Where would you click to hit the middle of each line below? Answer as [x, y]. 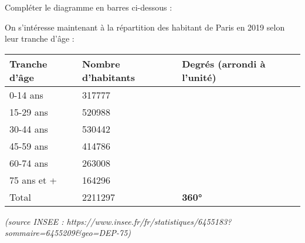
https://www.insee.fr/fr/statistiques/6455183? [149, 221]
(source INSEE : [34, 221]
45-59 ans [29, 146]
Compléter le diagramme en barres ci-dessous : [89, 7]
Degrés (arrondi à [224, 63]
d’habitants [108, 77]
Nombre [101, 63]
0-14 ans [26, 95]
